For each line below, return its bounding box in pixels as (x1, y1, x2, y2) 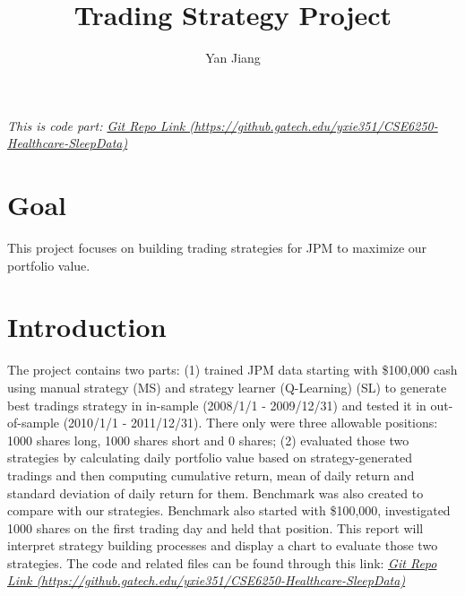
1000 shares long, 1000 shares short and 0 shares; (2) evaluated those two (7, 430, 409, 449)
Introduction (7, 308, 167, 345)
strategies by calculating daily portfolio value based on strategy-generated (7, 448, 412, 467)
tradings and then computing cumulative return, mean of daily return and (7, 465, 415, 484)
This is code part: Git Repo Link (7, 116, 185, 134)
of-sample (7, 413, 60, 432)
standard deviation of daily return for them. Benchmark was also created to (7, 483, 424, 502)
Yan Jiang (205, 48, 261, 67)
